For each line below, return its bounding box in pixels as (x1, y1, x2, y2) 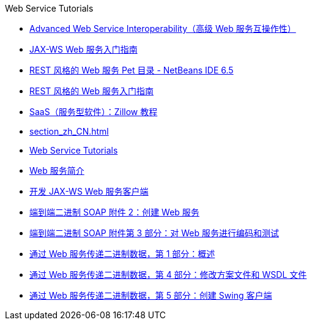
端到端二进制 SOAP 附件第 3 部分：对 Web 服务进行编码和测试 (29, 228, 279, 238)
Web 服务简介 (29, 165, 84, 176)
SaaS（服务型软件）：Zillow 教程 (29, 106, 158, 117)
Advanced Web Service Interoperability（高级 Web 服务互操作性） (29, 23, 296, 34)
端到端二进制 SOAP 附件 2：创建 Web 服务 (29, 207, 199, 217)
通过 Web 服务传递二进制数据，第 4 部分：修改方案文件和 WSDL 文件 (29, 269, 307, 280)
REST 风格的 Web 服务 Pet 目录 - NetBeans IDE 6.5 (29, 65, 234, 75)
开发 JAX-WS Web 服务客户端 (29, 186, 149, 196)
